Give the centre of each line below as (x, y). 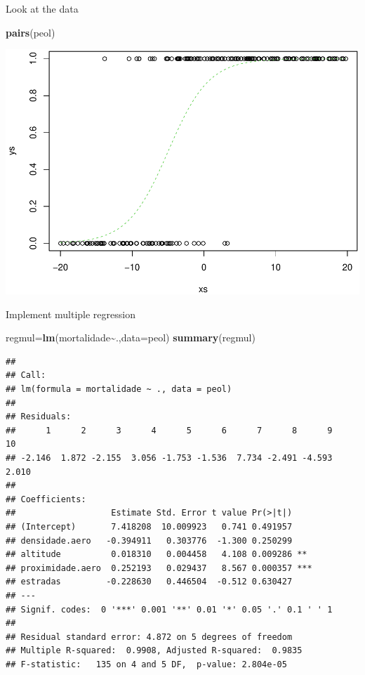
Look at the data (42, 8)
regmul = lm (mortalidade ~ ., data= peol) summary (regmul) (131, 337)
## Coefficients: (46, 499)
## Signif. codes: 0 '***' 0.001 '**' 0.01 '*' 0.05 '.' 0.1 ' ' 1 (169, 609)
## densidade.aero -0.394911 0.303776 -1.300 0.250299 (149, 540)
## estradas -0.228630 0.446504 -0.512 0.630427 (149, 582)
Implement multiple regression (71, 314)
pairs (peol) (31, 32)
